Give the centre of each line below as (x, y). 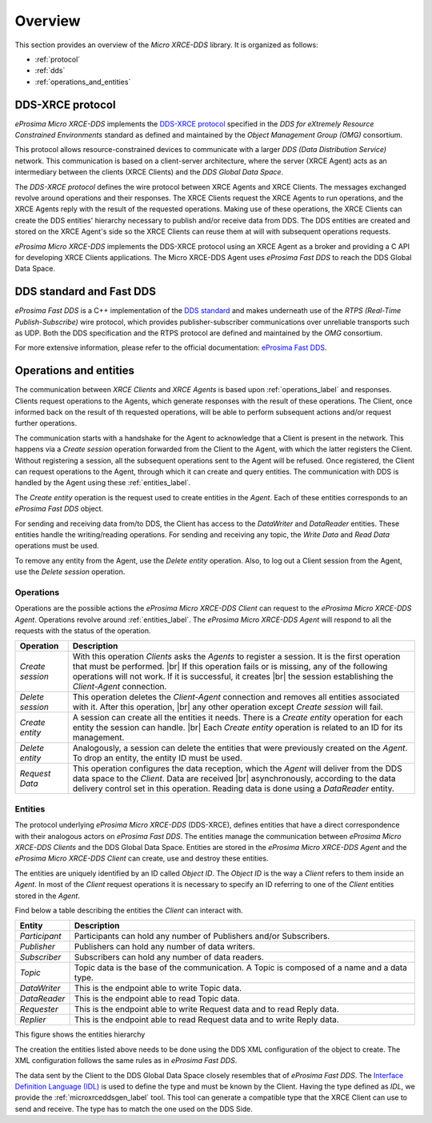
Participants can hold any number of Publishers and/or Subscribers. (202, 937)
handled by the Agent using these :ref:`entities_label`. (103, 483)
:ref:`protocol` (58, 59)
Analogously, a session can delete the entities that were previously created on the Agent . (240, 748)
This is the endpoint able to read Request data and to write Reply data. (206, 1020)
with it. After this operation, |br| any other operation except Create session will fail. (228, 707)
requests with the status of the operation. (83, 631)
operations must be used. (57, 546)
